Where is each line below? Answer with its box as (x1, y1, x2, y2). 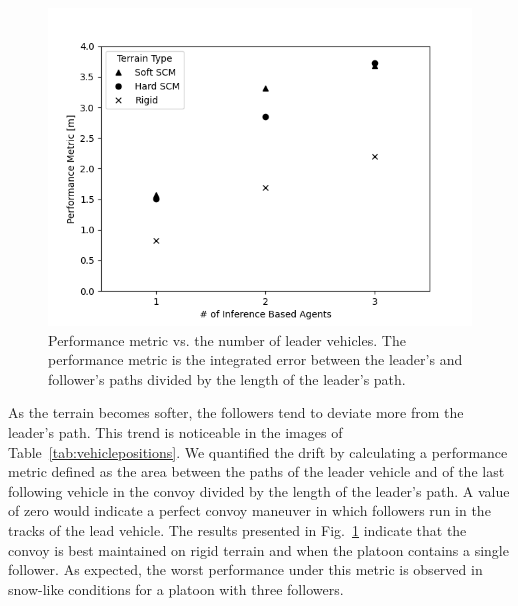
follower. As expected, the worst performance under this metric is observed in (8, 559, 483, 580)
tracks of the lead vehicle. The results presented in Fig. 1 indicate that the (8, 519, 467, 540)
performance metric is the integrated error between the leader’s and (48, 349, 463, 370)
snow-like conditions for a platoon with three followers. (8, 578, 344, 599)
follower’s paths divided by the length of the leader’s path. (48, 368, 406, 389)
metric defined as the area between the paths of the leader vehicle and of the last (8, 461, 505, 482)
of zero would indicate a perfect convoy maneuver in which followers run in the (8, 500, 491, 521)
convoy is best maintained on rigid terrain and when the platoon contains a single (8, 539, 509, 560)
